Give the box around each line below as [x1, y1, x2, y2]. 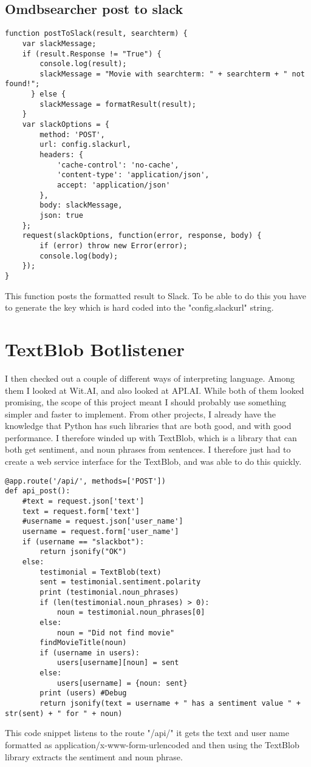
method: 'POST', [39, 130, 105, 139]
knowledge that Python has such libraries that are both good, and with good [5, 419, 292, 432]
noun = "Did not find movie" [56, 628, 175, 637]
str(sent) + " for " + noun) [5, 709, 123, 718]
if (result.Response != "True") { [22, 49, 162, 58]
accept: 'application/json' [56, 181, 171, 190]
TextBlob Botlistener [5, 336, 185, 361]
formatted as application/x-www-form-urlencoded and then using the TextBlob [5, 738, 299, 751]
